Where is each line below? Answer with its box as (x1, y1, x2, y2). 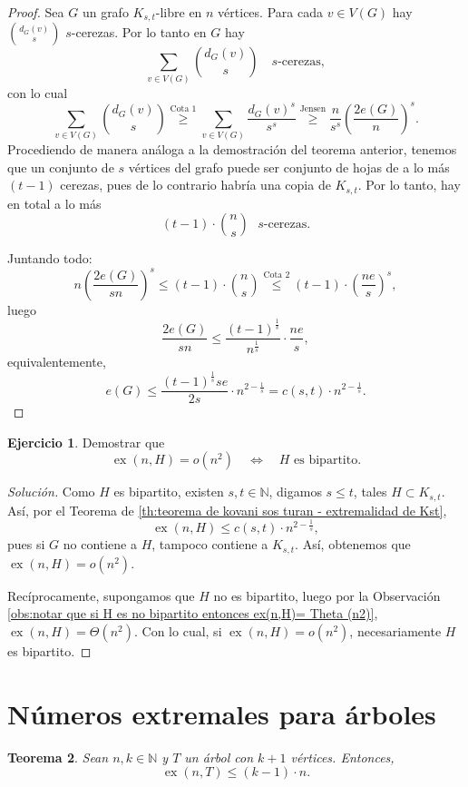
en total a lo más (7, 193, 102, 212)
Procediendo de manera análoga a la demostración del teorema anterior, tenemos (7, 140, 457, 159)
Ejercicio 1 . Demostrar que (7, 432, 165, 451)
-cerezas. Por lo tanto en (71, 23, 207, 42)
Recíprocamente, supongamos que (7, 585, 195, 605)
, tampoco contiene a (151, 535, 268, 554)
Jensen (299, 104, 327, 114)
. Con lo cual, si (134, 621, 222, 640)
